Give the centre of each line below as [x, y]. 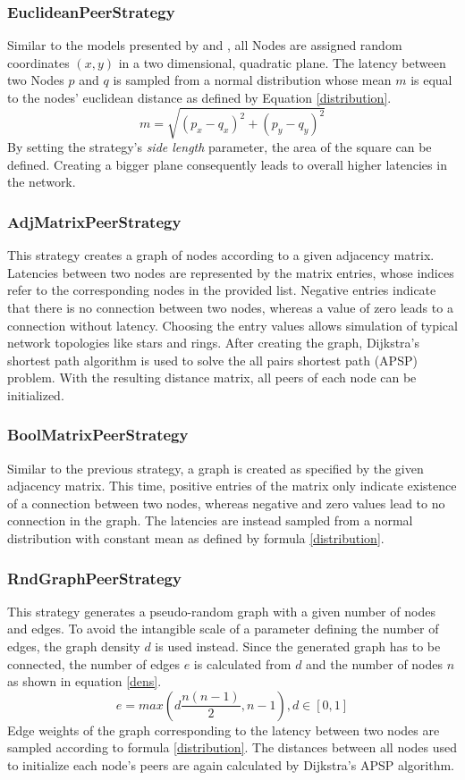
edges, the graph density [74, 646]
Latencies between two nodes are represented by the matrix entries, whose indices [231, 272]
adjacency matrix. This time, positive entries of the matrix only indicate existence [232, 486]
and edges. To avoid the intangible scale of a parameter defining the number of [223, 629]
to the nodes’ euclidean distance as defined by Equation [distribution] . [199, 97]
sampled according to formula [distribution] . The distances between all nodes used [232, 747]
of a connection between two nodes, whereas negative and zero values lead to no [226, 503]
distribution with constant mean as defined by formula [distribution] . [196, 538]
